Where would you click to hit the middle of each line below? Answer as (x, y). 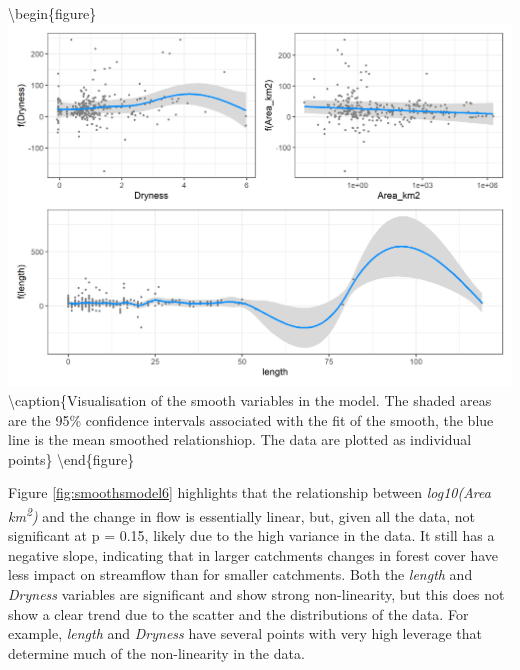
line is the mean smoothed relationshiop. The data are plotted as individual (240, 439)
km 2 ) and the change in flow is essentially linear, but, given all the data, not (241, 514)
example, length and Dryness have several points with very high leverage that (245, 633)
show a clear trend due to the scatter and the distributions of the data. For (238, 613)
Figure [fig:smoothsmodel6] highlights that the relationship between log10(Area (249, 492)
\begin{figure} (52, 13)
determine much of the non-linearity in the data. (156, 652)
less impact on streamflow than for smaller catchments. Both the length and (240, 574)
